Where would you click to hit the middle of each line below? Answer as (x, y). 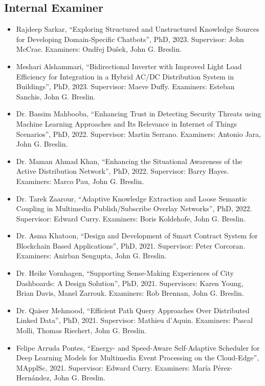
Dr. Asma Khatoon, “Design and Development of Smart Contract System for (137, 236)
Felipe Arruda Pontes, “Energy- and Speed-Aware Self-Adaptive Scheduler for (138, 347)
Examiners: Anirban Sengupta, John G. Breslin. (91, 256)
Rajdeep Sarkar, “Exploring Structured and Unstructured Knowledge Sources (138, 29)
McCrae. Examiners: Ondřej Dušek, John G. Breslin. (99, 49)
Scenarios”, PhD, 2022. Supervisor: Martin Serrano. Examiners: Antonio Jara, (138, 134)
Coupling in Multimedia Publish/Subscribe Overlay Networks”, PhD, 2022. (134, 208)
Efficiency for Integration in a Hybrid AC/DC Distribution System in (125, 76)
